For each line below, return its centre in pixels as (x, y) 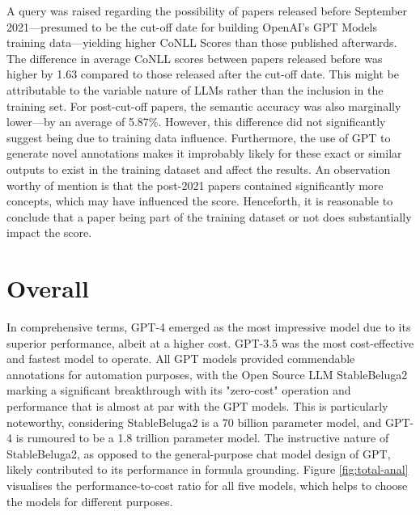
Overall (48, 288)
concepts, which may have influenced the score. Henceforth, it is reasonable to (200, 201)
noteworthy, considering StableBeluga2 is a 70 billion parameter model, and (194, 422)
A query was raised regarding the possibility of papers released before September (207, 11)
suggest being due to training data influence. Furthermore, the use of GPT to (199, 137)
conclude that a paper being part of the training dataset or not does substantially (209, 216)
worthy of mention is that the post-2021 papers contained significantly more (195, 185)
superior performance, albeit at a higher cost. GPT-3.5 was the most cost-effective (210, 342)
